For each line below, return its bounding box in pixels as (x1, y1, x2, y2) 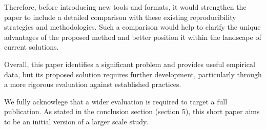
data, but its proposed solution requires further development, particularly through (4, 69, 262, 79)
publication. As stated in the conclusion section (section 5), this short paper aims (4, 106, 260, 117)
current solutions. (4, 41, 59, 52)
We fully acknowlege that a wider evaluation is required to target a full (4, 96, 228, 106)
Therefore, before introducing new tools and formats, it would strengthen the (4, 2, 247, 12)
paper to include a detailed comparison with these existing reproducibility (4, 11, 236, 22)
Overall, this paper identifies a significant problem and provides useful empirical (4, 58, 255, 69)
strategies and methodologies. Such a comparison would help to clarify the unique (4, 21, 261, 32)
